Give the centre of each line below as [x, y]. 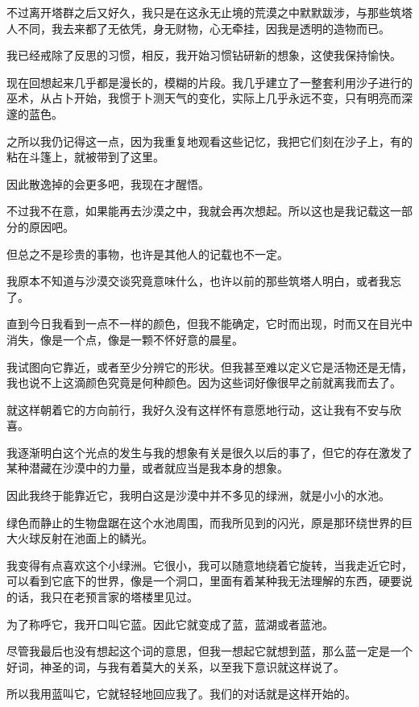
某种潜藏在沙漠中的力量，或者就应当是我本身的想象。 [147, 468]
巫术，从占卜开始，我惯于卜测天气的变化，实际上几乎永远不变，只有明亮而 [204, 98]
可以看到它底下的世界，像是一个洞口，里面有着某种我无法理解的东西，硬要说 [209, 581]
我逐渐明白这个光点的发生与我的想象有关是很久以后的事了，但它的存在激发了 [209, 452]
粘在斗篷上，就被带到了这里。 [85, 157]
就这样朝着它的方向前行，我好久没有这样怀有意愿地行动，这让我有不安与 [198, 409]
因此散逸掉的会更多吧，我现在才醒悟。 [108, 183]
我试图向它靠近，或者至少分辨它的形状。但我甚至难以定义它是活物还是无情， [209, 366]
